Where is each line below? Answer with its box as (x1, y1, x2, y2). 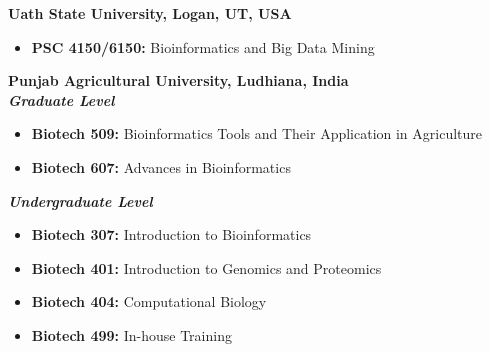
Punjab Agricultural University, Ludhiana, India (8, 70, 349, 91)
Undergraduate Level (8, 190, 153, 211)
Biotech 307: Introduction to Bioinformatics (31, 224, 312, 245)
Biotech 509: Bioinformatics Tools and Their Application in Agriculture (31, 123, 483, 144)
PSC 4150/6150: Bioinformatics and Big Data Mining (31, 36, 375, 57)
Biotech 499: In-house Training (31, 324, 232, 345)
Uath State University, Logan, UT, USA (8, 3, 292, 23)
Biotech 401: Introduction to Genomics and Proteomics (31, 257, 382, 278)
